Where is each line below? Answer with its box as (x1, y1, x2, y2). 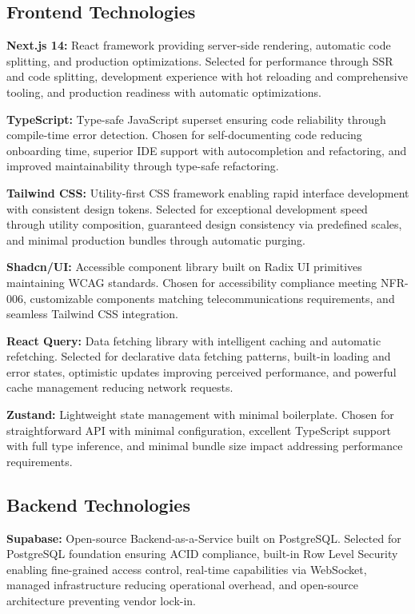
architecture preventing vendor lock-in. (6, 592, 197, 609)
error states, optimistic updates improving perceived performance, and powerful (6, 363, 397, 380)
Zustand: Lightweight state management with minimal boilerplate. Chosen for (6, 406, 394, 423)
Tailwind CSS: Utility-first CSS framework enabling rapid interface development (6, 184, 409, 201)
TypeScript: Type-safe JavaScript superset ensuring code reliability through (6, 110, 386, 127)
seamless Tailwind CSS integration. (6, 305, 178, 322)
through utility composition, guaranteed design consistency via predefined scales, (6, 216, 402, 233)
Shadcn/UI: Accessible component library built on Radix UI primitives (6, 258, 362, 275)
